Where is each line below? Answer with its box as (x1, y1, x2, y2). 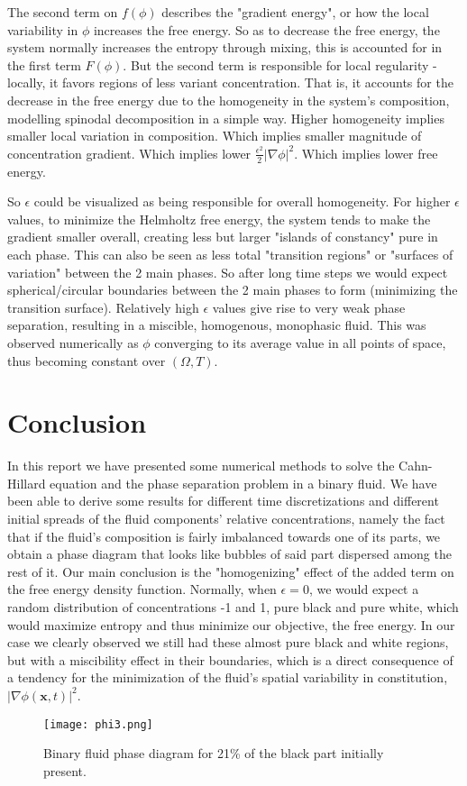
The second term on (7, 3, 118, 21)
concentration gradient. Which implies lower (7, 143, 252, 162)
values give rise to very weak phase (212, 297, 406, 316)
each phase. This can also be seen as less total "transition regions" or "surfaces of (7, 244, 453, 263)
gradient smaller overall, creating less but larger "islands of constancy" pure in (7, 227, 438, 246)
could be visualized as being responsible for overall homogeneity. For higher (33, 192, 451, 211)
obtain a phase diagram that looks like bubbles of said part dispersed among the (7, 544, 452, 563)
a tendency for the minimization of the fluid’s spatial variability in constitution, (7, 668, 448, 687)
